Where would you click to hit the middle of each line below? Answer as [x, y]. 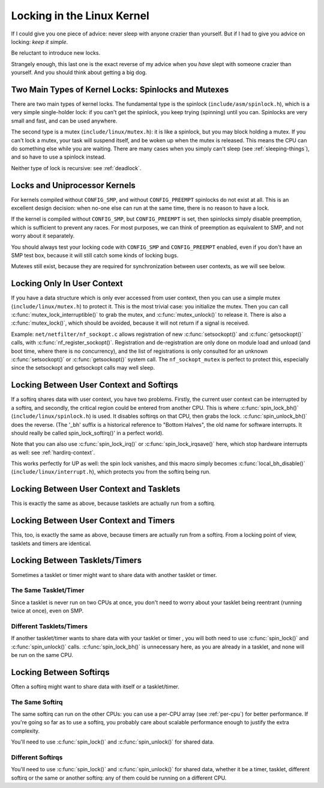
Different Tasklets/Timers [49, 626]
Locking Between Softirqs [61, 672]
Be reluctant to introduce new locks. [56, 53]
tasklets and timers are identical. [51, 543]
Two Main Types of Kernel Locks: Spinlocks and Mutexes [120, 89]
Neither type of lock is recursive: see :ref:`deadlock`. [76, 168]
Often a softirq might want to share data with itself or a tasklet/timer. [95, 686]
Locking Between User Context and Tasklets [96, 489]
